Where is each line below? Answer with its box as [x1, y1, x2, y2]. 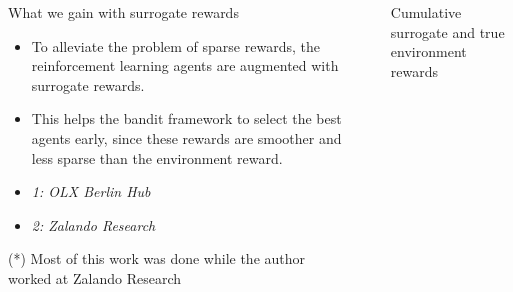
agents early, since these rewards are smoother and [31, 127, 342, 148]
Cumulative [390, 2, 462, 22]
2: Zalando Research [31, 214, 156, 235]
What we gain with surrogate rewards [8, 2, 239, 22]
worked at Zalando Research [8, 267, 181, 288]
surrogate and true [390, 21, 505, 42]
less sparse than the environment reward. [31, 147, 283, 168]
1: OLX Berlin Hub [31, 181, 151, 202]
